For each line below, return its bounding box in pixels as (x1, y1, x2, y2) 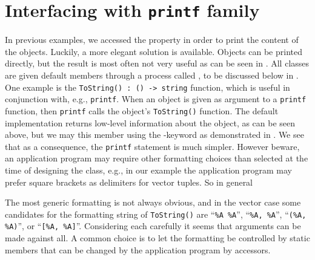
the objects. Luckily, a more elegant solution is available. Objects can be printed (5, 45, 302, 57)
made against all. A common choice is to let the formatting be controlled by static (5, 232, 310, 244)
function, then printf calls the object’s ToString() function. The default (5, 104, 279, 117)
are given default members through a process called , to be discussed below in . (5, 69, 299, 82)
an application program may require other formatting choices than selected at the (5, 152, 308, 164)
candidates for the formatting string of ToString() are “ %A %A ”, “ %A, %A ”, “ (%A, (5, 207, 307, 220)
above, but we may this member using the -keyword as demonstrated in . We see (5, 128, 304, 141)
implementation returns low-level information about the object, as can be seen (5, 116, 296, 129)
